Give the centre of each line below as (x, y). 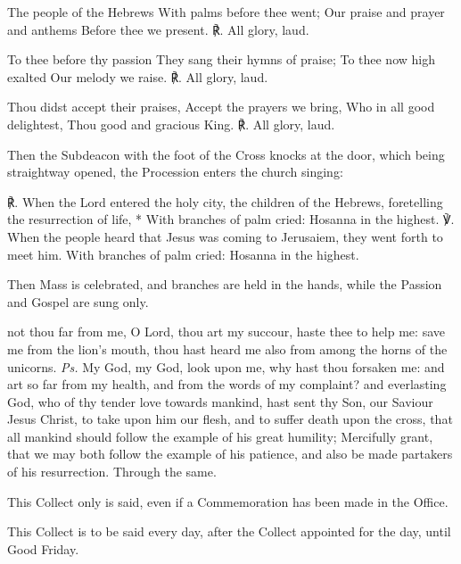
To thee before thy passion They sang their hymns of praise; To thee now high (221, 59)
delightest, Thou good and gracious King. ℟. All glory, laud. (171, 124)
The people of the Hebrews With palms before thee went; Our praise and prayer (226, 12)
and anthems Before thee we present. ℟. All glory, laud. (158, 29)
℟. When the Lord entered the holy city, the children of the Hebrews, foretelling (225, 201)
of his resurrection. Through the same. (112, 472)
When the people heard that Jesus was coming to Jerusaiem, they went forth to (225, 236)
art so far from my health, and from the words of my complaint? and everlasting (227, 384)
